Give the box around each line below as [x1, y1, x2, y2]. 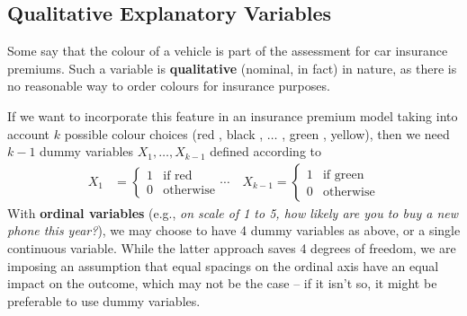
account [7, 124, 50, 143]
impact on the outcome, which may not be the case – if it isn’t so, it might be [7, 274, 437, 293]
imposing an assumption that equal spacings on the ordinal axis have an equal [7, 256, 439, 275]
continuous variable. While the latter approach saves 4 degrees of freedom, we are [7, 238, 456, 257]
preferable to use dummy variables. [7, 291, 201, 310]
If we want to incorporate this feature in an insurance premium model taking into [7, 106, 458, 125]
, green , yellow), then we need [282, 124, 450, 143]
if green [322, 168, 364, 181]
